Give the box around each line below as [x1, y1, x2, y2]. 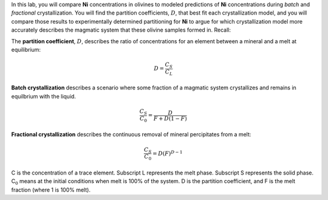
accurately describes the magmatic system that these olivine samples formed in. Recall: [11, 26, 231, 33]
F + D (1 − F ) [153, 115, 188, 122]
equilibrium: [11, 46, 41, 53]
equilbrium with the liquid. [11, 92, 76, 100]
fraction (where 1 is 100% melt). [11, 186, 91, 193]
